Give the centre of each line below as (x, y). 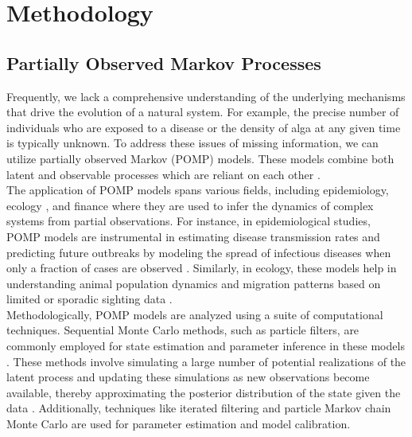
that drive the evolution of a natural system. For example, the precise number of (203, 112)
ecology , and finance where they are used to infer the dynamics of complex (190, 205)
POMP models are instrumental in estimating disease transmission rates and (193, 236)
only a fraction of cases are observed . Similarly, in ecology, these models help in (202, 268)
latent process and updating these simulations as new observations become (188, 377)
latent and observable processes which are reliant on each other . (163, 174)
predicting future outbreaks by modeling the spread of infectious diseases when (199, 252)
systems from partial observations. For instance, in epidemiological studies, (189, 221)
